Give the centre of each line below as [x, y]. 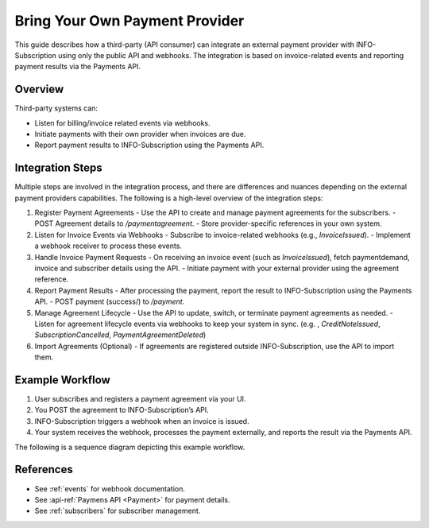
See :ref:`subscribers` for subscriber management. [118, 511]
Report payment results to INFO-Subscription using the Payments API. [149, 145]
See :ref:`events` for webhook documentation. [110, 488]
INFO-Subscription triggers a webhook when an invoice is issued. [142, 421]
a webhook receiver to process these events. [108, 246]
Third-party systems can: [56, 108]
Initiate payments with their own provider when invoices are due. [140, 134]
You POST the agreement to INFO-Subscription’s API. [122, 410]
